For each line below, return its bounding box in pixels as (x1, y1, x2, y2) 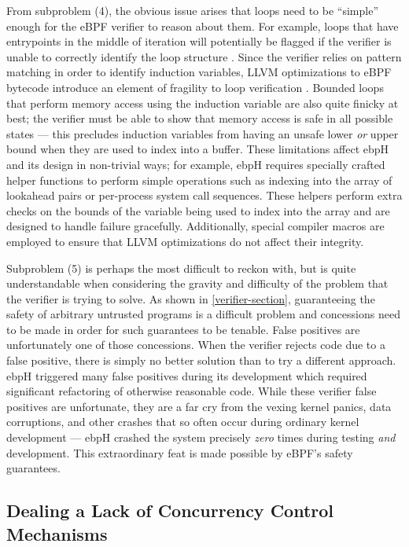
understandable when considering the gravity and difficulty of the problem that (6, 275, 389, 292)
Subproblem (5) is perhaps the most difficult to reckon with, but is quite (6, 259, 356, 276)
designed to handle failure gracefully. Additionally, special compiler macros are (6, 218, 385, 234)
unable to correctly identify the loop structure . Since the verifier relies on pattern (6, 48, 402, 64)
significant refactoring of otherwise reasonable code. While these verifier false (6, 383, 377, 399)
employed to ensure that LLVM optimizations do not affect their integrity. (6, 233, 364, 249)
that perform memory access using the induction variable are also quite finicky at (6, 94, 399, 111)
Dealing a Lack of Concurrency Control (6, 498, 334, 523)
